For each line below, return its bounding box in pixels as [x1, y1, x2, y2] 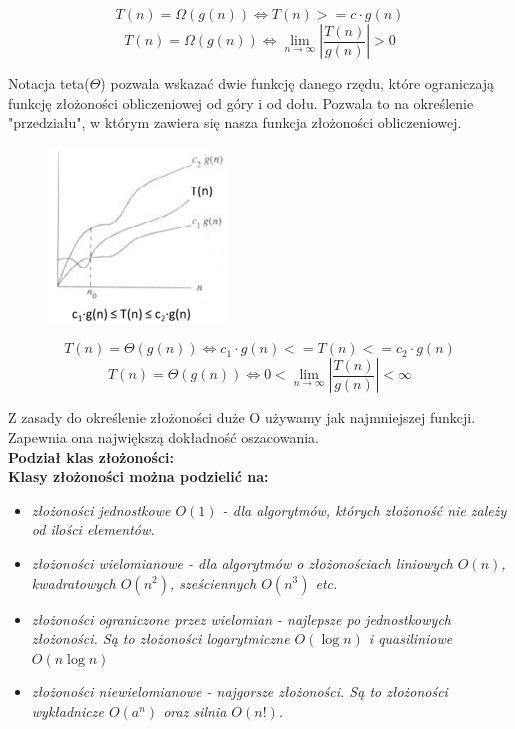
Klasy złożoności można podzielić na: [8, 466, 269, 487]
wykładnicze [31, 700, 104, 721]
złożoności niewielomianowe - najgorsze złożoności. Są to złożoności [31, 681, 448, 702]
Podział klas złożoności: [8, 446, 174, 467]
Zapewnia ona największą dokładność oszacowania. [8, 426, 319, 447]
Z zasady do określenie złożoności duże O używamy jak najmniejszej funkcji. [8, 407, 476, 428]
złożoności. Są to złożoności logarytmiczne [31, 628, 290, 649]
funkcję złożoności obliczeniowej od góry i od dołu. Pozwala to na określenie [8, 92, 474, 113]
